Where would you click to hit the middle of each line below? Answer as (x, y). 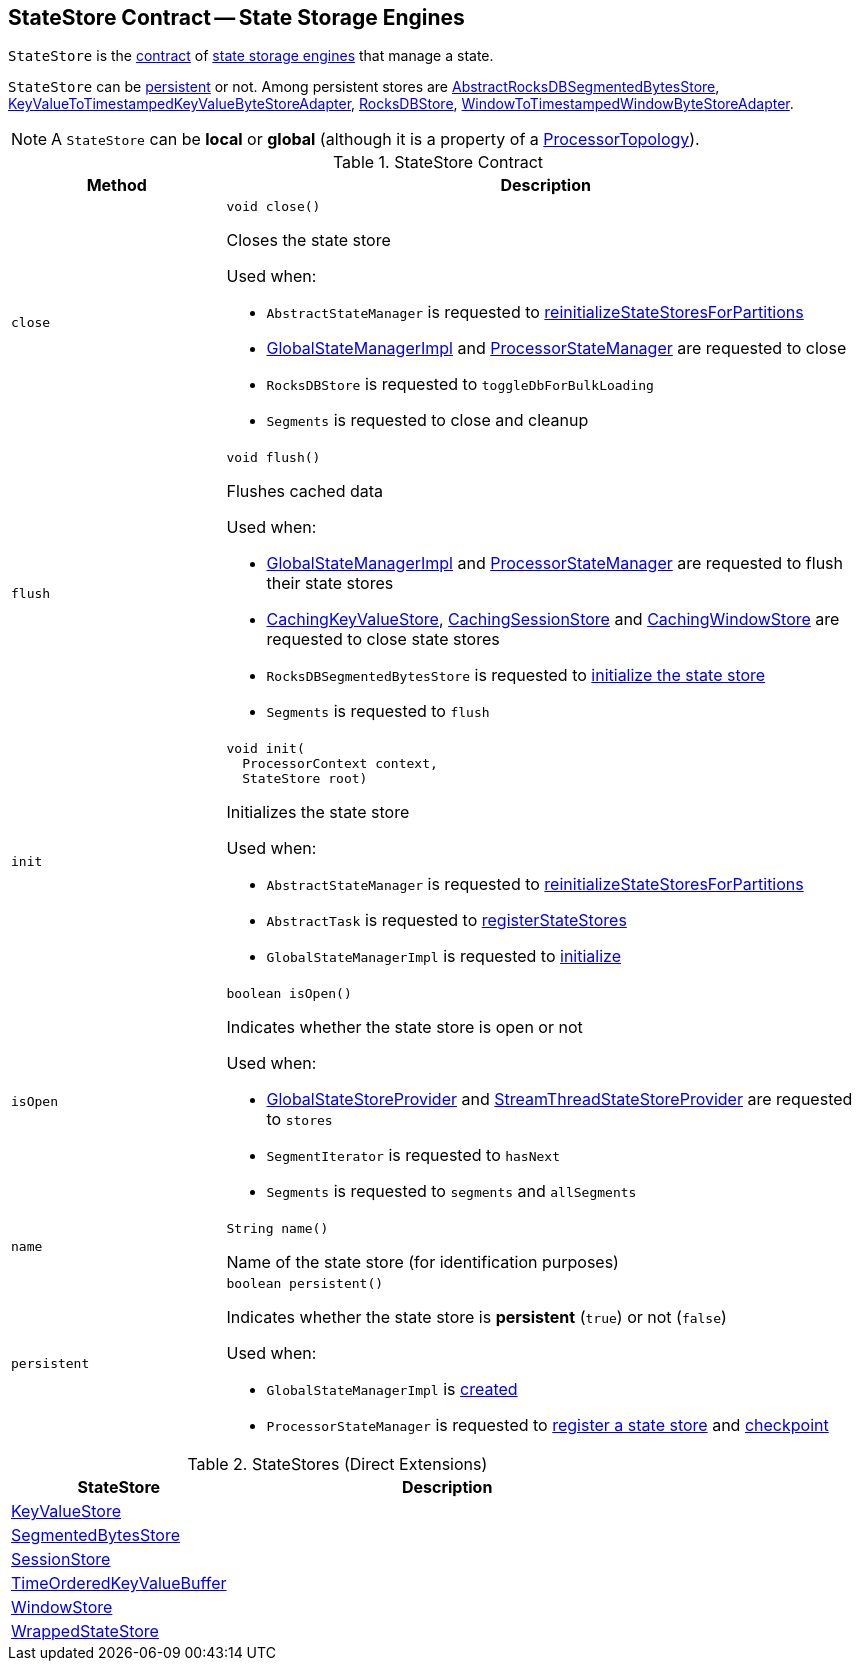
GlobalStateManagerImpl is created (392, 1389)
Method (116, 185)
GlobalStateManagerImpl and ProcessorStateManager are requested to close (556, 348)
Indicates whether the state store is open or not (404, 1027)
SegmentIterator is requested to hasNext (413, 1155)
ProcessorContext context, (340, 764)
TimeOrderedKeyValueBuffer (119, 1583)
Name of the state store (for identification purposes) (422, 1262)
